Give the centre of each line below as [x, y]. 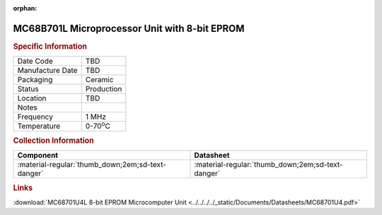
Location [32, 98]
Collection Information [54, 140]
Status [28, 89]
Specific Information [50, 46]
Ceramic [99, 80]
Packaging [35, 80]
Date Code [35, 62]
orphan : [25, 8]
